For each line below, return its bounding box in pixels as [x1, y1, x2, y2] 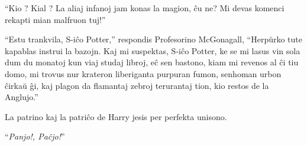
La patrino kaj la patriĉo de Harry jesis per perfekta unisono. [5, 110, 227, 122]
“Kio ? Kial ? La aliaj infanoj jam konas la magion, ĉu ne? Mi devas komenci [5, 2, 285, 14]
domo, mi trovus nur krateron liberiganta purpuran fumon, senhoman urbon [5, 67, 282, 79]
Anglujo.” [5, 91, 38, 103]
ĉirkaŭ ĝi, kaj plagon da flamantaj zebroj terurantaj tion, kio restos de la [5, 79, 269, 91]
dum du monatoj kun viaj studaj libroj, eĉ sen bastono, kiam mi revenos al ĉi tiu [5, 56, 299, 68]
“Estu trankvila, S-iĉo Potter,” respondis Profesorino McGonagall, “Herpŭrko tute [5, 33, 302, 45]
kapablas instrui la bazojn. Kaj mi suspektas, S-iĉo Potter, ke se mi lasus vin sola [5, 44, 300, 57]
